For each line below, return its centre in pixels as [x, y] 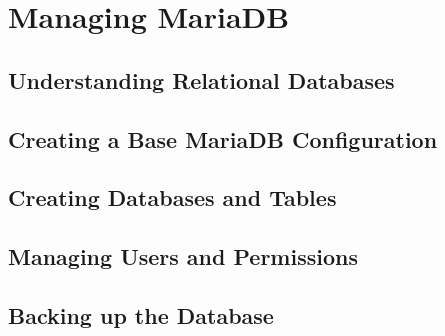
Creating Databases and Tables [172, 197]
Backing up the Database [141, 314]
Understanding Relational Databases [201, 79]
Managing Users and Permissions [183, 256]
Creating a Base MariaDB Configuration [223, 138]
